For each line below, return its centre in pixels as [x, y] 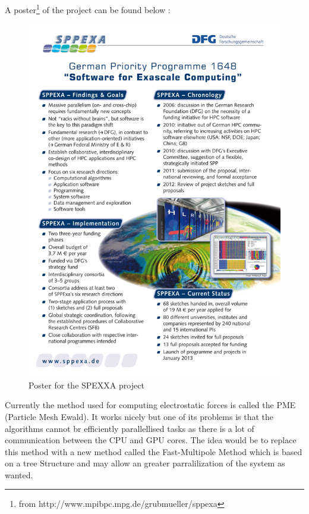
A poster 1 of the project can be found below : [88, 9]
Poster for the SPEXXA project [86, 385]
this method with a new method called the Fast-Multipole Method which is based [154, 451]
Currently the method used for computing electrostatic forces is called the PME [150, 405]
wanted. [19, 474]
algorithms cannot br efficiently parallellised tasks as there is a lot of [130, 428]
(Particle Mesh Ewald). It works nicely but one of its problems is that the [139, 416]
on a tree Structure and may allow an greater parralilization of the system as [145, 463]
